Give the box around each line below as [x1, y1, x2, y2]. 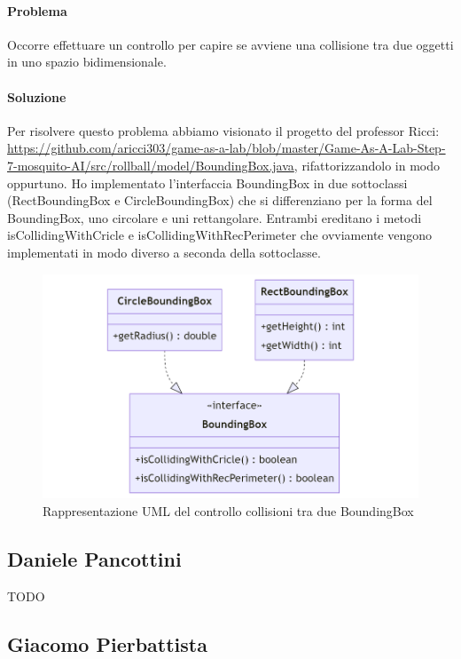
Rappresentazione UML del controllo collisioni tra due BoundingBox [43, 502, 414, 520]
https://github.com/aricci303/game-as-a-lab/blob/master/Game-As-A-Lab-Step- [7, 139, 446, 157]
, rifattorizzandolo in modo [293, 155, 441, 174]
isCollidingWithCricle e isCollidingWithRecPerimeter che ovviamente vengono [7, 226, 432, 244]
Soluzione [7, 87, 66, 106]
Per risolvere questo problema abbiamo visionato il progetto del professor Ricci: [7, 121, 440, 139]
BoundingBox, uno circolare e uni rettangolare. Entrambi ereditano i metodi [7, 208, 422, 226]
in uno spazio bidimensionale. [7, 52, 167, 71]
